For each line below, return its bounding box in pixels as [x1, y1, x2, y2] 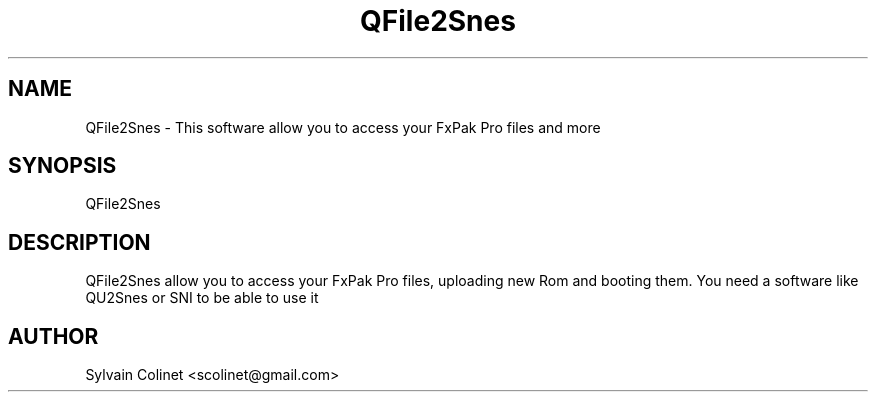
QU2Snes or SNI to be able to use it [85, 289, 319, 307]
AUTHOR [8, 323, 99, 349]
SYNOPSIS [8, 153, 117, 179]
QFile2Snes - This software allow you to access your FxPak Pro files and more [85, 118, 601, 136]
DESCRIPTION [8, 229, 151, 255]
